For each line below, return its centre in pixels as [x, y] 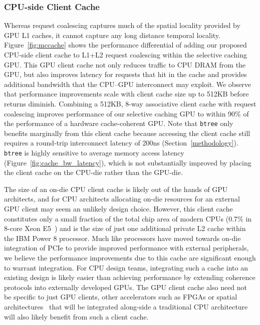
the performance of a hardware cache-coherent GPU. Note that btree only [119, 123]
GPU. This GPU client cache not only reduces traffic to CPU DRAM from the [125, 64]
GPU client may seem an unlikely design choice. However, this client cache [118, 209]
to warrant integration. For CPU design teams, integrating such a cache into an [126, 267]
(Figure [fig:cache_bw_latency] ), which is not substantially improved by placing [128, 162]
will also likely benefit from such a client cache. [76, 316]
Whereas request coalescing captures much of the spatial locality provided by [122, 25]
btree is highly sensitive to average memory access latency [94, 152]
